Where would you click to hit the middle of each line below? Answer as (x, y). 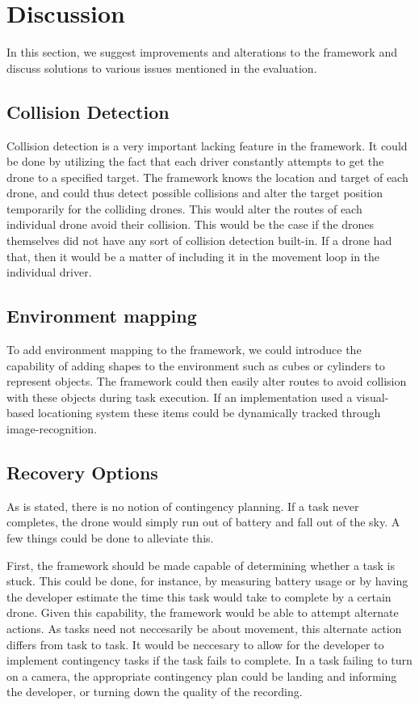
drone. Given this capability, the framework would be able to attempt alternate (203, 612)
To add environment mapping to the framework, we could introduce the (184, 350)
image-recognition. (52, 429)
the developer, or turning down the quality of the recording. (155, 692)
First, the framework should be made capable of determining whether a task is (201, 565)
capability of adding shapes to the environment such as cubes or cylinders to (196, 365)
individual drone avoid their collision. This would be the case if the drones (191, 224)
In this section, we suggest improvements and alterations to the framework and (202, 52)
